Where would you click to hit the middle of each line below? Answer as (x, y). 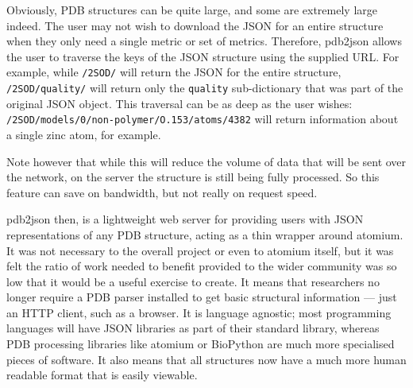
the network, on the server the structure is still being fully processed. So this (193, 177)
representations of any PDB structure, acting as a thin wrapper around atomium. (205, 234)
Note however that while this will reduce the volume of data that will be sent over (206, 161)
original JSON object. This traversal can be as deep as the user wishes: (179, 103)
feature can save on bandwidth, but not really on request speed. (162, 192)
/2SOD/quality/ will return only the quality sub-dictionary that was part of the (205, 88)
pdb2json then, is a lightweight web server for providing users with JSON (185, 219)
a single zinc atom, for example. (84, 134)
